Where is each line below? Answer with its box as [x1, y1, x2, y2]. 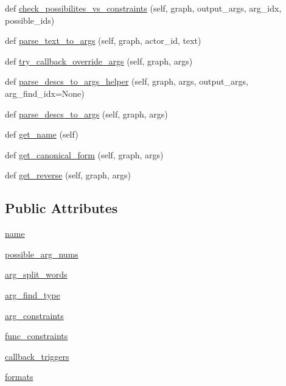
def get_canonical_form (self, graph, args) [5, 148, 164, 161]
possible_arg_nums [5, 247, 78, 260]
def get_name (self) [5, 128, 78, 141]
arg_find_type [5, 288, 60, 301]
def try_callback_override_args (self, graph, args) [5, 54, 193, 67]
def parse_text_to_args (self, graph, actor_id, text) [5, 34, 201, 47]
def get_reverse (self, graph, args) [5, 169, 131, 181]
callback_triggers [5, 349, 69, 362]
